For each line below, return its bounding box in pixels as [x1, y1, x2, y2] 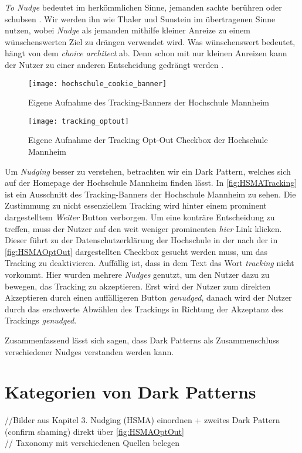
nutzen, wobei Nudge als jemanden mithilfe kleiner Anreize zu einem [5, 24, 250, 36]
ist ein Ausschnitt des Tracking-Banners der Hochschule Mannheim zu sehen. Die [5, 188, 296, 200]
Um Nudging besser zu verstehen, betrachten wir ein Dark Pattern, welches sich [5, 165, 291, 177]
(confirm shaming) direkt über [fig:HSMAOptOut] [5, 425, 184, 437]
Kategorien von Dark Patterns [5, 380, 256, 404]
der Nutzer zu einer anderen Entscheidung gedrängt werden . [5, 58, 224, 70]
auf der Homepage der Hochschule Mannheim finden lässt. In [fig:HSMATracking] [5, 176, 297, 189]
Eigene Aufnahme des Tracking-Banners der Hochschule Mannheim [28, 96, 270, 108]
